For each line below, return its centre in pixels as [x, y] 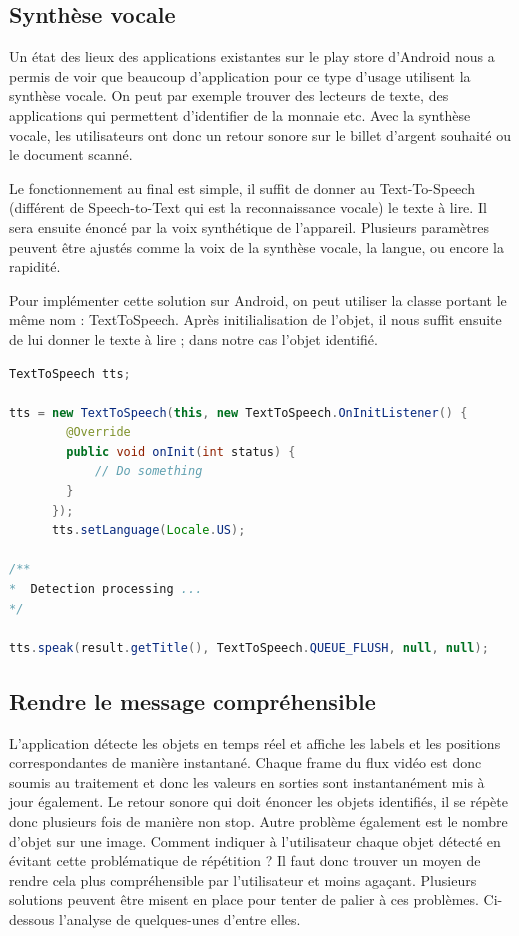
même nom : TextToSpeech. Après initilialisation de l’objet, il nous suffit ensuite [255, 319]
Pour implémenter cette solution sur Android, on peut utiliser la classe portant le [258, 299]
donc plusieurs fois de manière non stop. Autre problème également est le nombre [258, 821]
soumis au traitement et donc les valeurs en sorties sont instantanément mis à [247, 781]
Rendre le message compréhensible [192, 700]
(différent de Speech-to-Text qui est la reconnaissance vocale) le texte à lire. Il [248, 207]
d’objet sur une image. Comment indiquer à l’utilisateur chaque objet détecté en [255, 840]
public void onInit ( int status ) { [181, 451]
